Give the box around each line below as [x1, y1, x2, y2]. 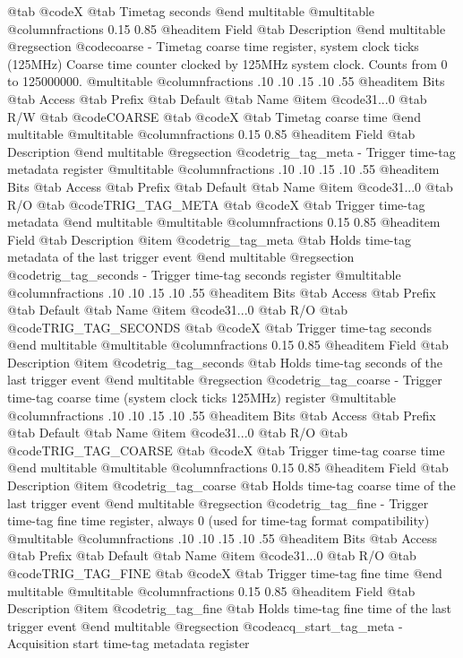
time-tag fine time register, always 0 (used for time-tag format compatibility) [7, 511, 430, 530]
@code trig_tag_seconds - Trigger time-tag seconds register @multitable [7, 264, 401, 283]
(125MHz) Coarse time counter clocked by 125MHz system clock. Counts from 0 [7, 54, 448, 73]
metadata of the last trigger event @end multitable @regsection [7, 247, 355, 266]
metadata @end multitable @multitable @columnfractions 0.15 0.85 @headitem [7, 212, 441, 231]
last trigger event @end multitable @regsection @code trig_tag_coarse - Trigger [7, 370, 442, 389]
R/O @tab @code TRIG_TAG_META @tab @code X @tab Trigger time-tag [7, 195, 425, 213]
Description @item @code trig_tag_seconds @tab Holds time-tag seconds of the [7, 352, 443, 371]
